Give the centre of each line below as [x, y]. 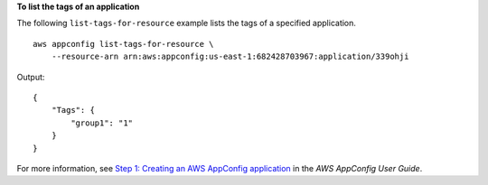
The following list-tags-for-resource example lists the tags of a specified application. [187, 23]
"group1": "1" [102, 123]
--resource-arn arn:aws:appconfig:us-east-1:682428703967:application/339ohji [230, 57]
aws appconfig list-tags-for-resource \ [123, 44]
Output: [31, 77]
